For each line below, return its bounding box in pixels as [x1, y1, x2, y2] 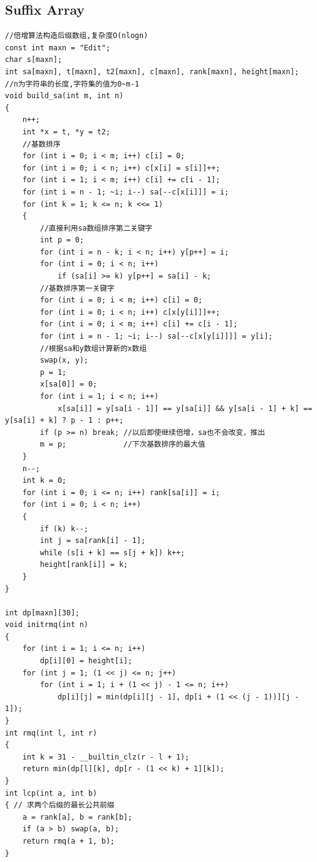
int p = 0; [40, 236, 84, 245]
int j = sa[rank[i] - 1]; [40, 536, 146, 545]
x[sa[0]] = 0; [40, 380, 97, 389]
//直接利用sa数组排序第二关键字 [40, 223, 153, 233]
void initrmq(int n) [5, 620, 89, 629]
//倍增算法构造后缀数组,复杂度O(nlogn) [5, 31, 148, 40]
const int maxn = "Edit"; [5, 43, 110, 52]
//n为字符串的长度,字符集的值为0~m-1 [5, 79, 140, 88]
